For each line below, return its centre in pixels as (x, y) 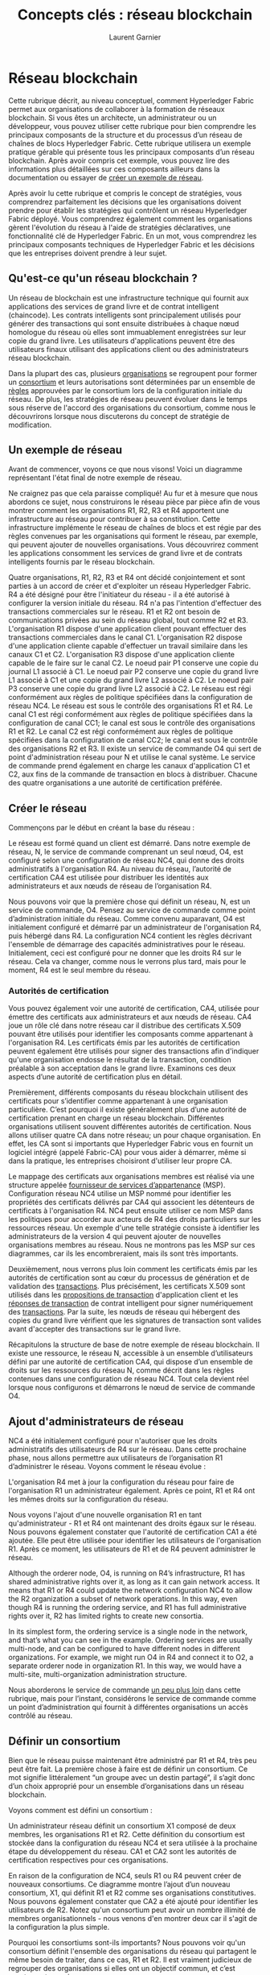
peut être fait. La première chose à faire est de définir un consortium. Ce (128, 1769)
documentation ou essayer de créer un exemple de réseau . (106, 177)
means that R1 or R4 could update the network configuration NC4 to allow (131, 1590)
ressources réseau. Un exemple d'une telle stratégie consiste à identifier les (134, 1228)
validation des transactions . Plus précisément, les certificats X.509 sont (127, 1286)
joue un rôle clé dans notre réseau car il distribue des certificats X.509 (125, 1025)
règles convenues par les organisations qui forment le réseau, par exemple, (133, 536)
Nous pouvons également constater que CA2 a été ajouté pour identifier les (133, 1902)
